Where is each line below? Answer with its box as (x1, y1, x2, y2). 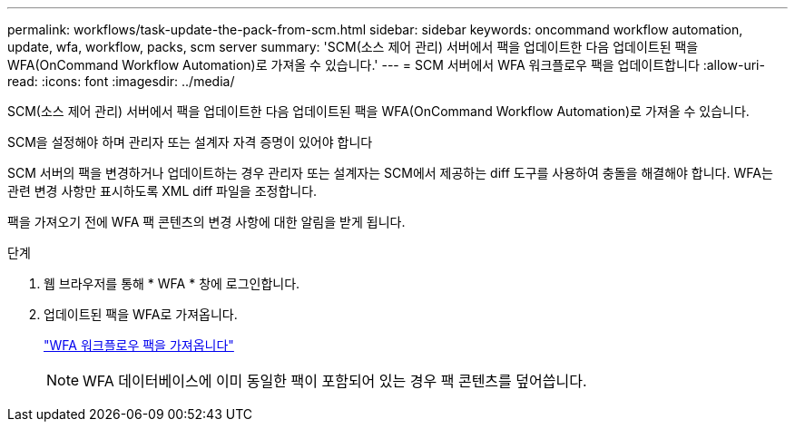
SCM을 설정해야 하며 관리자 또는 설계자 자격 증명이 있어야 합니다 (7, 134, 373, 150)
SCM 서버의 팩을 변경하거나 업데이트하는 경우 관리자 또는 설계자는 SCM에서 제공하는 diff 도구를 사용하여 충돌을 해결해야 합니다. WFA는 (7, 165, 773, 180)
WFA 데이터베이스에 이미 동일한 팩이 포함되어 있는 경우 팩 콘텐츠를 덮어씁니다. (83, 372, 587, 390)
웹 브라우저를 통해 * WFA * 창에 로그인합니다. (44, 276, 300, 291)
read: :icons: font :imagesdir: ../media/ (7, 73, 235, 89)
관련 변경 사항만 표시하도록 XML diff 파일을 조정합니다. (7, 183, 318, 199)
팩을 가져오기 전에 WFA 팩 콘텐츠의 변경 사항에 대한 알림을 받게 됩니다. (7, 214, 406, 229)
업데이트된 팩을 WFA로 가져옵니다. (44, 307, 238, 322)
